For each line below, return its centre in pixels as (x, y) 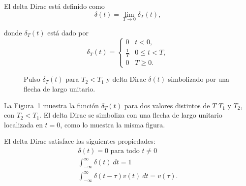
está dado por (68, 32)
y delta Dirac (126, 79)
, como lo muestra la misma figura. (113, 124)
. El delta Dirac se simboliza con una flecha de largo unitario (131, 115)
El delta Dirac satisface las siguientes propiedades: (80, 141)
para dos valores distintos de (167, 105)
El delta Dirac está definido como (54, 6)
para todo (125, 151)
